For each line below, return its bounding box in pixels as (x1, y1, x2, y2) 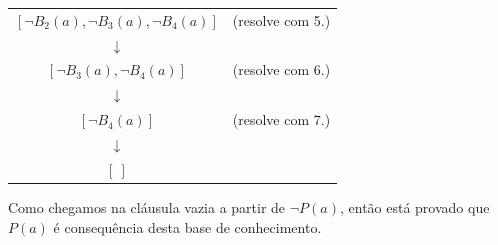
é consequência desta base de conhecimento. (53, 216, 322, 237)
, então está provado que (339, 196, 490, 217)
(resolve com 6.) (232, 59, 331, 80)
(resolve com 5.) (232, 9, 331, 30)
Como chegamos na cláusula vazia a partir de (8, 196, 286, 217)
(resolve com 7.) (232, 109, 331, 130)
